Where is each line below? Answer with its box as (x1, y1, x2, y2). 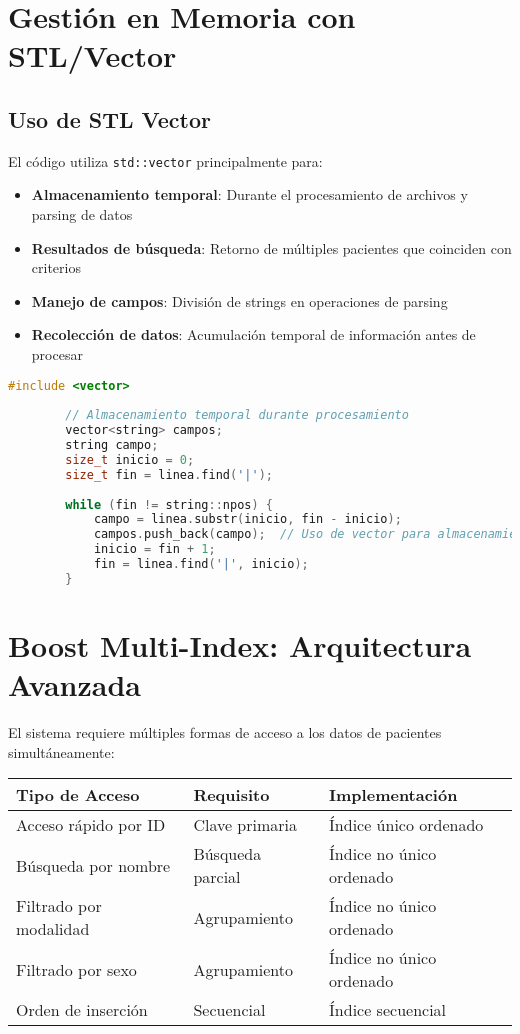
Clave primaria (193, 813, 298, 837)
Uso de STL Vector (8, 103, 212, 134)
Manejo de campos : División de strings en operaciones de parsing (31, 290, 448, 311)
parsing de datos (31, 204, 133, 225)
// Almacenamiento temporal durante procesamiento (65, 408, 409, 423)
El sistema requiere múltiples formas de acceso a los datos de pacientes (8, 722, 442, 743)
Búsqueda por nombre (16, 853, 171, 877)
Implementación (329, 783, 458, 807)
